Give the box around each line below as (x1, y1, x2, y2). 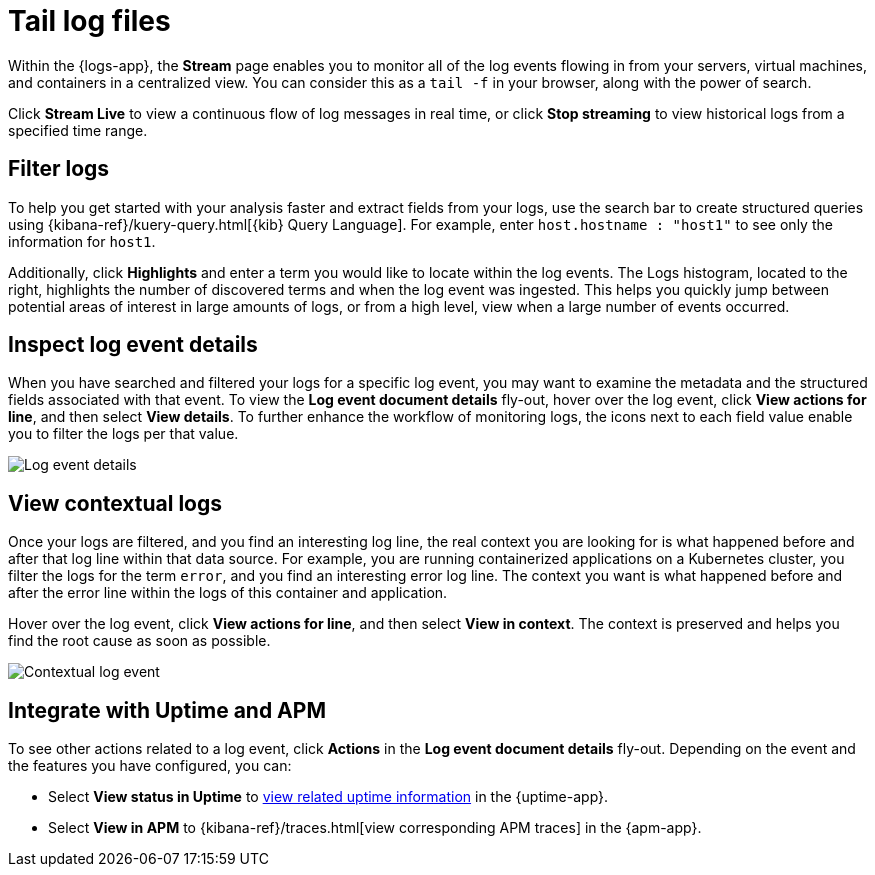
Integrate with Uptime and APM (8, 697, 326, 723)
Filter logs (8, 156, 110, 182)
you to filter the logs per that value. (8, 425, 239, 443)
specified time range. (8, 121, 148, 139)
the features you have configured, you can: (8, 757, 292, 775)
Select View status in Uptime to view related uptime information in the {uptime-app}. (48, 788, 609, 806)
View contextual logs (8, 490, 222, 516)
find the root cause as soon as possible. (8, 632, 271, 650)
